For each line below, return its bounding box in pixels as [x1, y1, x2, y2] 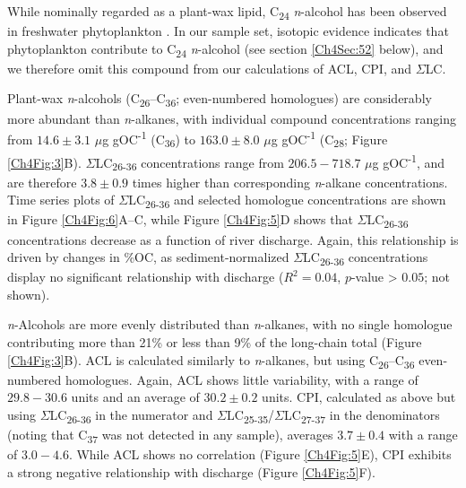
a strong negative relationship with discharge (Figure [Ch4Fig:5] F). [7, 462, 375, 481]
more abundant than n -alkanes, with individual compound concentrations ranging [7, 109, 456, 127]
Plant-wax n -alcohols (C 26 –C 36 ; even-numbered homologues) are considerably [7, 89, 432, 110]
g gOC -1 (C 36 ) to [102, 127, 196, 151]
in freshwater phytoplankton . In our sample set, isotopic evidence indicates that [7, 22, 449, 40]
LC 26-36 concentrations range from [95, 152, 284, 174]
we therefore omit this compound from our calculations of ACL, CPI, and [7, 58, 412, 77]
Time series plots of [7, 190, 115, 209]
